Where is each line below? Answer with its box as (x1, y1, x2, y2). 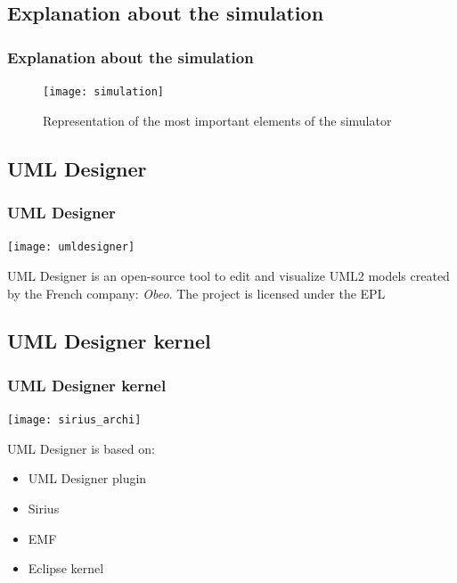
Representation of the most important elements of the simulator (43, 111, 392, 129)
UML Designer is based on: (7, 439, 155, 457)
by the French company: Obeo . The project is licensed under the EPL (7, 283, 386, 302)
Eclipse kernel (28, 559, 104, 578)
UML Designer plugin (28, 469, 147, 488)
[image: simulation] (43, 86, 165, 98)
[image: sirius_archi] (7, 414, 142, 427)
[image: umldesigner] (7, 241, 135, 254)
